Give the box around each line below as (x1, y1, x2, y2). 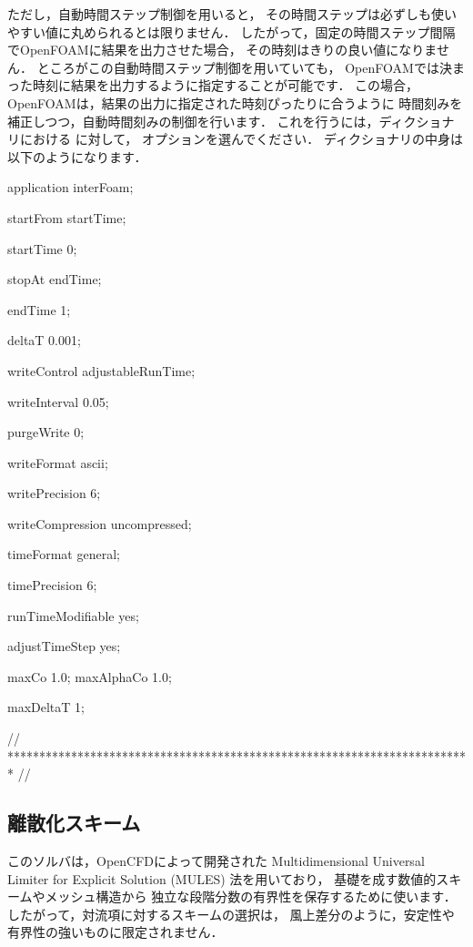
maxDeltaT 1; (7, 698, 85, 717)
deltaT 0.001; (7, 331, 81, 350)
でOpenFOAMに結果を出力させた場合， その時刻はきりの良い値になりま (7, 40, 437, 59)
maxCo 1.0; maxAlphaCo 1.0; (7, 667, 172, 686)
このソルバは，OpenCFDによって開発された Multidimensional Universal (7, 851, 425, 871)
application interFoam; (7, 178, 134, 197)
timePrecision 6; (7, 575, 97, 595)
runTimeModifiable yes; (7, 606, 139, 625)
